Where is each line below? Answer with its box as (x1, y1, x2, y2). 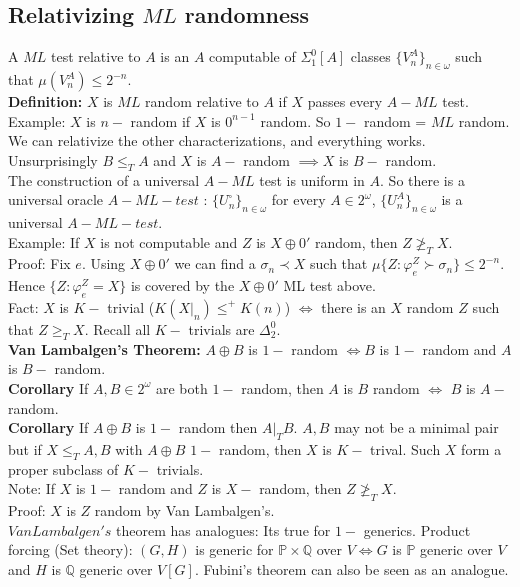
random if (130, 110, 191, 131)
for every (271, 189, 326, 210)
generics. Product (363, 519, 471, 540)
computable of (209, 46, 296, 67)
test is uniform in (259, 169, 365, 190)
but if (8, 438, 42, 459)
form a (461, 438, 502, 459)
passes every (307, 91, 383, 111)
